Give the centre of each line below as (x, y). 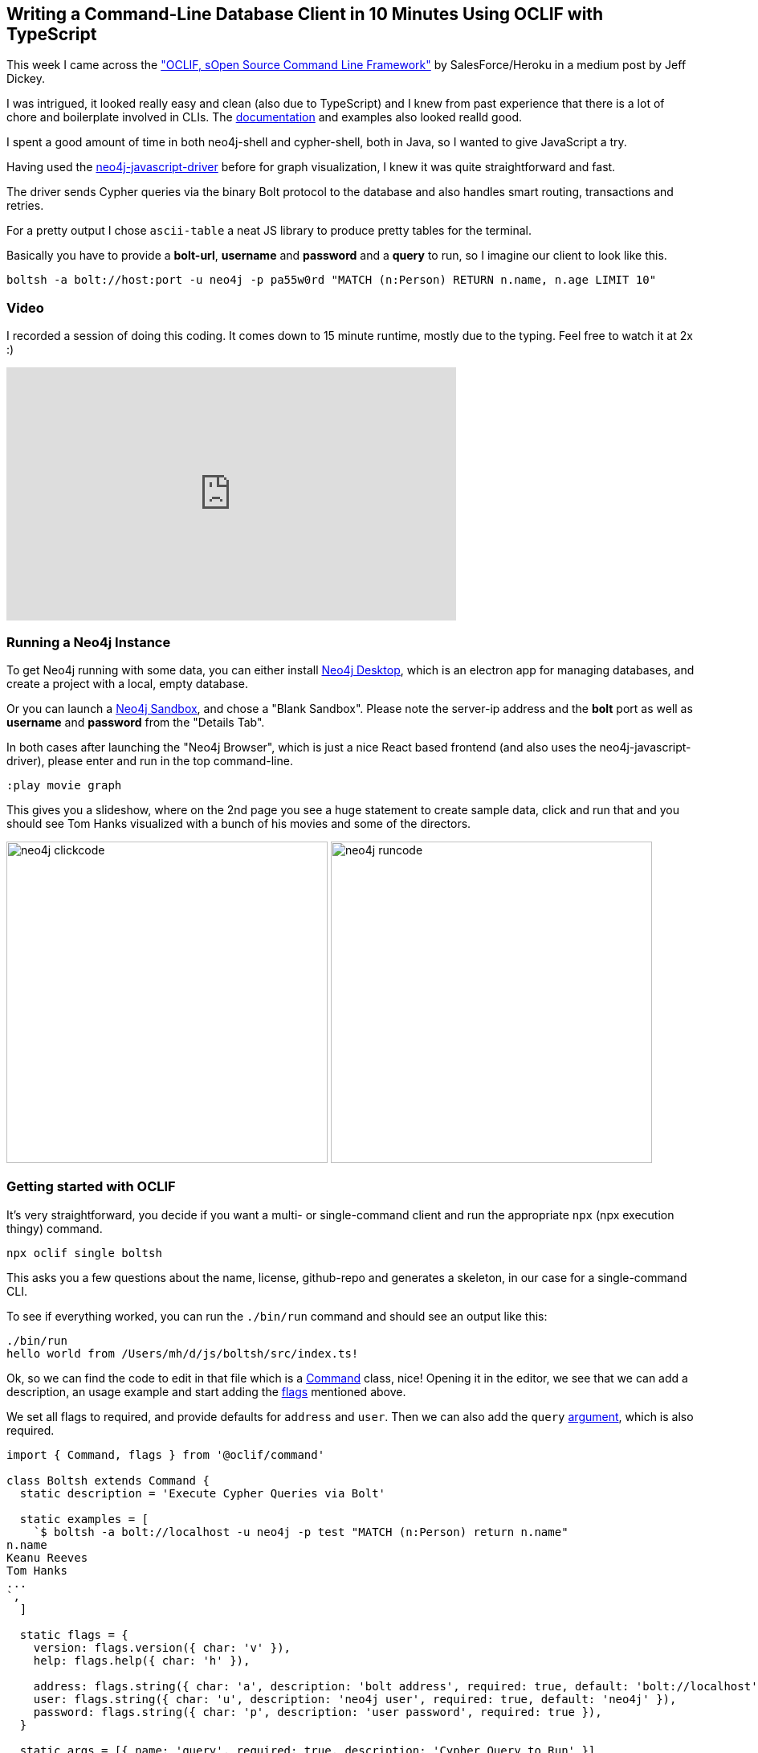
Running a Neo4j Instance (89, 642)
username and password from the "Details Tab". (136, 722)
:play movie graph (64, 785)
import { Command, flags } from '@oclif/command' (166, 1454)
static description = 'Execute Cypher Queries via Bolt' (203, 1493)
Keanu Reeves (47, 1557)
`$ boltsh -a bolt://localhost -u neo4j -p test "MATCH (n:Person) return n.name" (301, 1532)
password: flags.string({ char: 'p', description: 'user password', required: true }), (318, 1712)
